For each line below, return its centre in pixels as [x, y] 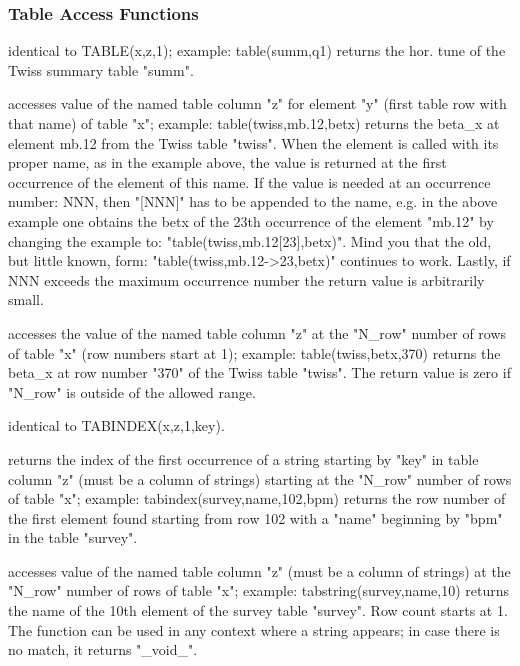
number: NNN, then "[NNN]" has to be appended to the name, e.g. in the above [253, 201]
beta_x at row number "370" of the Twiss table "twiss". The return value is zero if [259, 372]
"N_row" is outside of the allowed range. [132, 391]
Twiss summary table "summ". [101, 69]
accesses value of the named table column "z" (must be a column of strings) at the [259, 570]
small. [26, 299]
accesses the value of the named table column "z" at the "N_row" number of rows [257, 332]
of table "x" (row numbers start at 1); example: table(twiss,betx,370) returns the [254, 352]
